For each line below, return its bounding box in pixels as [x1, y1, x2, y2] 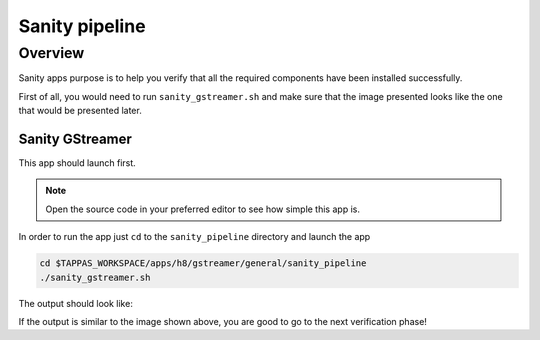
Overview [18, 44, 85, 62]
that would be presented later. [18, 105, 142, 117]
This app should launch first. [18, 157, 137, 169]
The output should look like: [18, 297, 134, 309]
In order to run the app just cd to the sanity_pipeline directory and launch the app [18, 231, 371, 243]
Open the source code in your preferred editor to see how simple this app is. [45, 203, 360, 215]
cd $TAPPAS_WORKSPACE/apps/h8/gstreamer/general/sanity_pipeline [39, 258, 367, 269]
